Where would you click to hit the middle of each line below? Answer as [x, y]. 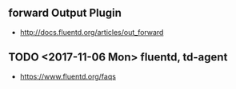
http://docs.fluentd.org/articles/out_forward [92, 32]
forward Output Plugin [65, 13]
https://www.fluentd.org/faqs [68, 76]
